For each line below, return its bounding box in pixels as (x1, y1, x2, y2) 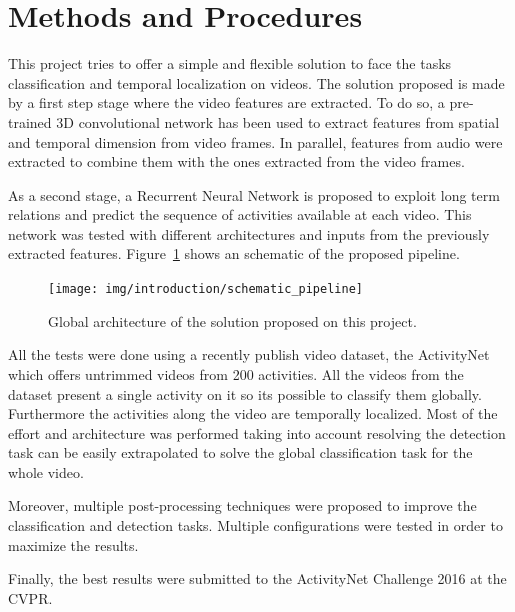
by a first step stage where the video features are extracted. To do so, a (8, 92, 445, 113)
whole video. (8, 461, 84, 482)
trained (8, 111, 52, 132)
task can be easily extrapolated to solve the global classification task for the (8, 442, 473, 463)
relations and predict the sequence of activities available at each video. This (8, 204, 472, 225)
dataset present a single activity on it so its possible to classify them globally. (8, 383, 482, 404)
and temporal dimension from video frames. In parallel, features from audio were (8, 131, 503, 152)
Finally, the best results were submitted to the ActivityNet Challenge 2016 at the (8, 568, 507, 589)
